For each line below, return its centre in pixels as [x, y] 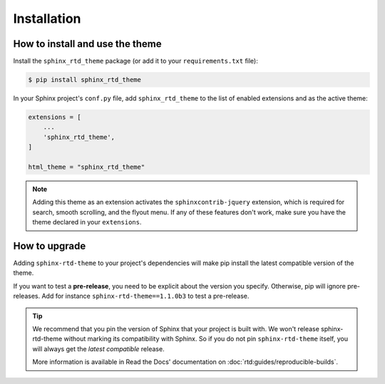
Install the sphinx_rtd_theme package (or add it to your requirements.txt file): [135, 61]
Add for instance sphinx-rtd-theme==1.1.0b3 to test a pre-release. [145, 296]
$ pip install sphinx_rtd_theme [85, 80]
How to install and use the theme [87, 44]
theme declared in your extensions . [87, 222]
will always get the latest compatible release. [98, 348]
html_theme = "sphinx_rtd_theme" [87, 167]
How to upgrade [50, 246]
